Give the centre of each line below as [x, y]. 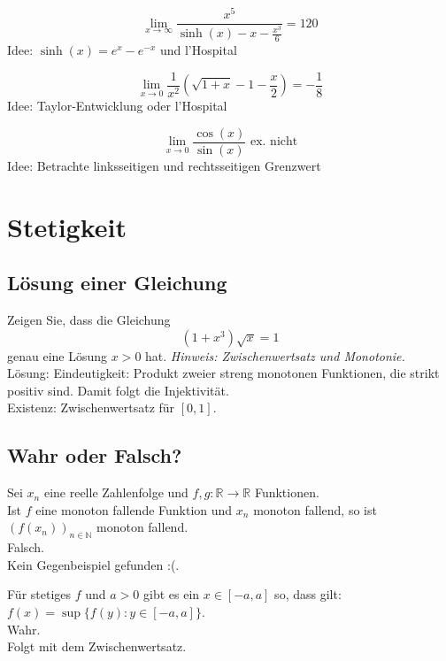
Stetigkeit [67, 226]
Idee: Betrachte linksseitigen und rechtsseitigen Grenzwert [164, 165]
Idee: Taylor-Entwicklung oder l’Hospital [117, 106]
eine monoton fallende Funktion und [134, 509]
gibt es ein [171, 594]
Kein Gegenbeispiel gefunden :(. [93, 564]
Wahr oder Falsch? [95, 455]
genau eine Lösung [58, 355]
